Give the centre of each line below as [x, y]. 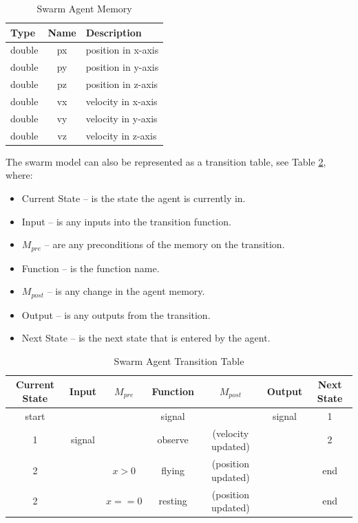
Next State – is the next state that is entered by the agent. [146, 338]
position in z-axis [122, 84]
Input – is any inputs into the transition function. [126, 221]
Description [114, 32]
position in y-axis [122, 67]
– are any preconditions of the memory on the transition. [165, 244]
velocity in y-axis [122, 118]
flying [173, 470]
